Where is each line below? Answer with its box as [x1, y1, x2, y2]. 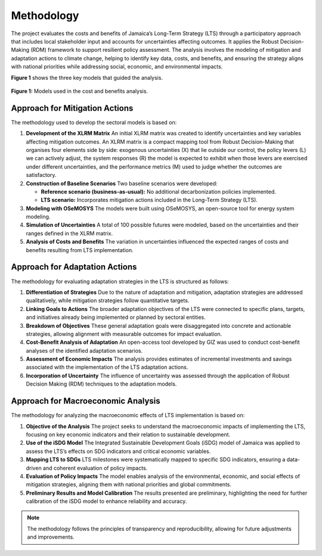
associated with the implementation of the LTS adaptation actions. [26, 364, 188, 371]
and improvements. [27, 533, 75, 541]
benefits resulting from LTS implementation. [26, 246, 134, 253]
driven [26, 464, 42, 471]
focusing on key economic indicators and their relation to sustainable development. [26, 431, 231, 438]
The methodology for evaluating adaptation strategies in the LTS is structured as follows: [11, 278, 229, 285]
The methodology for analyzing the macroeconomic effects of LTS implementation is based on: [11, 412, 245, 419]
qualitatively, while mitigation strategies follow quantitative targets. [26, 297, 190, 304]
